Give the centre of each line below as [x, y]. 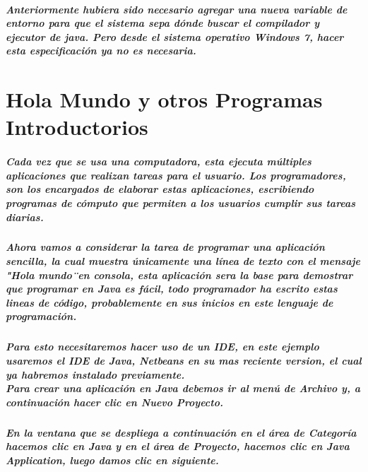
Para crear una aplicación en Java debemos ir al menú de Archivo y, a [183, 388]
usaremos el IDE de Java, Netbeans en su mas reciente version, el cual [184, 360]
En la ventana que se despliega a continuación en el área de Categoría [181, 432]
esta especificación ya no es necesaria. [101, 51]
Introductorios [77, 127]
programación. [41, 316]
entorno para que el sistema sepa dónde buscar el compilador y [163, 23]
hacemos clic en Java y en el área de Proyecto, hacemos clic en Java [178, 446]
